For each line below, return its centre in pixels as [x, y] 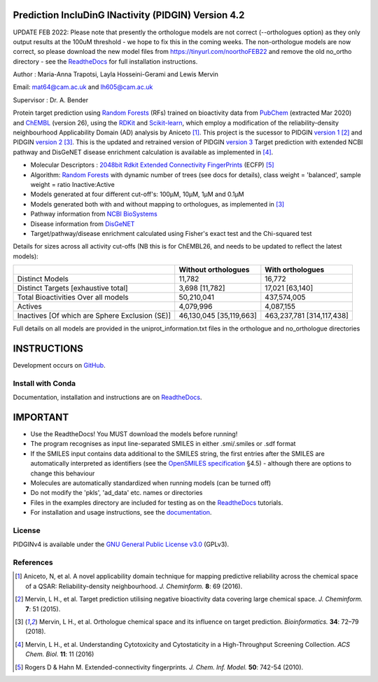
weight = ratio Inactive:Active [72, 184]
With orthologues [295, 270]
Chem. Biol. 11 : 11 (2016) [60, 654]
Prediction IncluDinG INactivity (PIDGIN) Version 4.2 [129, 15]
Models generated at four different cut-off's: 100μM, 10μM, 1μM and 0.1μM [137, 194]
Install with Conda [44, 383]
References [33, 562]
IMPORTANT [41, 417]
